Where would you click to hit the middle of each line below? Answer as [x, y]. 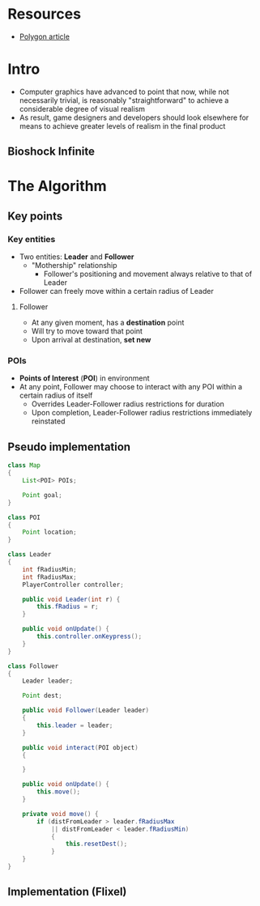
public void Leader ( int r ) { [71, 599]
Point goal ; [42, 495]
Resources [45, 14]
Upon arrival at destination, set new [91, 340]
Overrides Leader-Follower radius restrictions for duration [128, 404]
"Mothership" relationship [75, 266]
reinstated [48, 421]
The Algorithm [57, 186]
